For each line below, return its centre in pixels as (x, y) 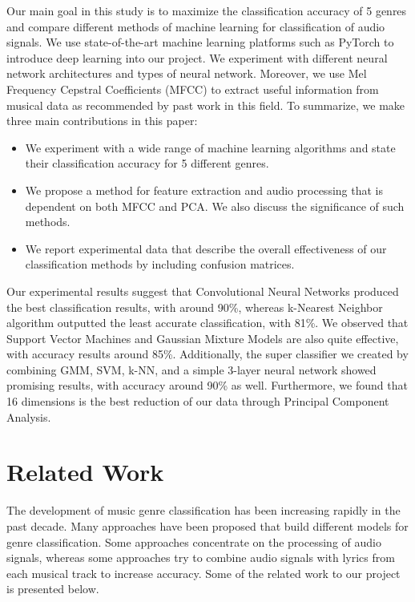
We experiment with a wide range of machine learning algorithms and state (210, 147)
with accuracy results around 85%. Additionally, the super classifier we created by (207, 354)
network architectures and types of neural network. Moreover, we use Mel (187, 73)
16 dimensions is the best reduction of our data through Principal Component (198, 401)
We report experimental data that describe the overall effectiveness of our (206, 248)
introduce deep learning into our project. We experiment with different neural (197, 57)
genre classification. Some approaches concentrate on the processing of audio (194, 541)
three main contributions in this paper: (102, 121)
